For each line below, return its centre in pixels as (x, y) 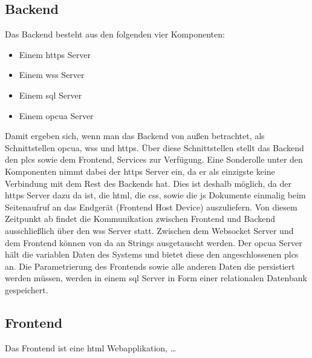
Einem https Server (55, 54)
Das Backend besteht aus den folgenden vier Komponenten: (115, 34)
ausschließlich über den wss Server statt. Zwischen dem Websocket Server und (149, 230)
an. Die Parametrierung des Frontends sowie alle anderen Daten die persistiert (150, 266)
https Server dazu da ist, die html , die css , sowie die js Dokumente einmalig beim (155, 195)
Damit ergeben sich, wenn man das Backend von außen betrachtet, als (135, 136)
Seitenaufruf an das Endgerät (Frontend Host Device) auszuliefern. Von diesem (151, 207)
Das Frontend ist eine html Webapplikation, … (91, 347)
